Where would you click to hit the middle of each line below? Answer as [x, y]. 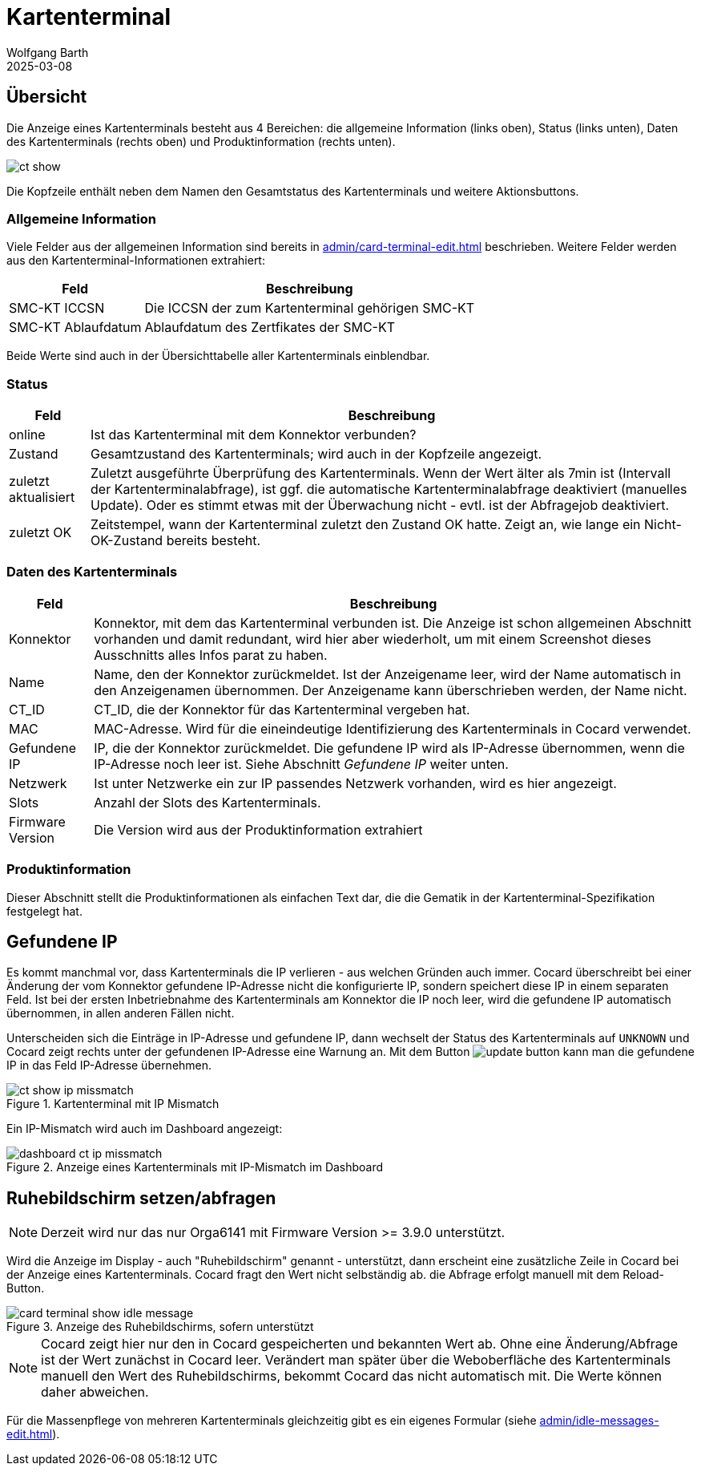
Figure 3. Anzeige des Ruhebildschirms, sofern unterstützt [160, 1327]
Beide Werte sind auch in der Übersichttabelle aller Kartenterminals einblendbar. [218, 356]
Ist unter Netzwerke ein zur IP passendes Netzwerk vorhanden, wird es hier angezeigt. [355, 783]
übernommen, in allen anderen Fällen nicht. [121, 1013]
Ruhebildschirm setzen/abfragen [141, 1198]
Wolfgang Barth [48, 52]
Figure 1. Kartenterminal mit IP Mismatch [113, 1104]
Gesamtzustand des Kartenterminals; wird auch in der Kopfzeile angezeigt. [316, 454]
